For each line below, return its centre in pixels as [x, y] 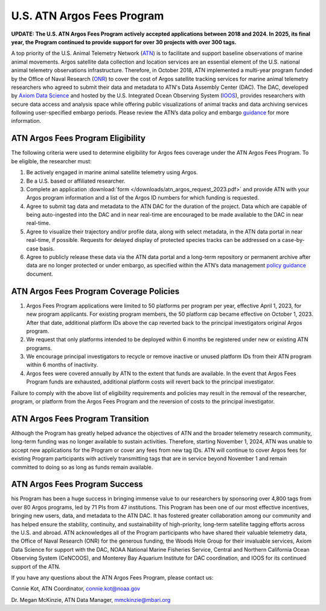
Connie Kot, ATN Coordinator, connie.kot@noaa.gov [76, 589]
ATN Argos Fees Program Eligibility [78, 138]
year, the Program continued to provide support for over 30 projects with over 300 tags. [124, 42]
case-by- [293, 240]
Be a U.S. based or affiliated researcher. [76, 181]
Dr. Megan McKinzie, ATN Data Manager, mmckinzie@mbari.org [91, 600]
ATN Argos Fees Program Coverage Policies [95, 291]
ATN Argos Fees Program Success [77, 484]
